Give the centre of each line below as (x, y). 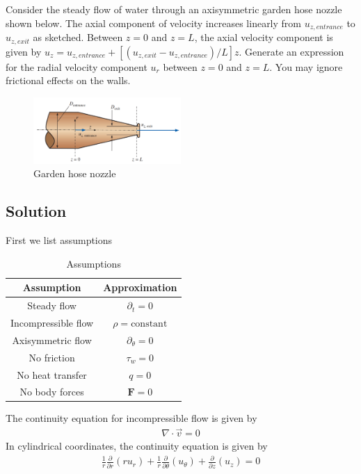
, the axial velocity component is (264, 37)
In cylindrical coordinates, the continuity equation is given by (137, 446)
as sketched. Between (78, 37)
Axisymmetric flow (52, 340)
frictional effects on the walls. (68, 80)
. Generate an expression (291, 51)
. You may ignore (306, 66)
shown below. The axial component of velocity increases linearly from (153, 23)
